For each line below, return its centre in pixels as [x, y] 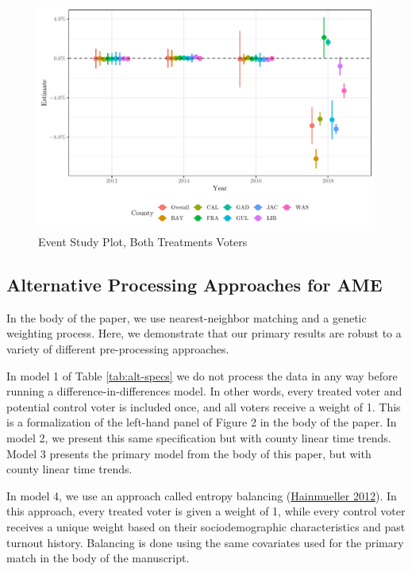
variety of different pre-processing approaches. [118, 348]
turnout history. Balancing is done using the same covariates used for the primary [205, 542]
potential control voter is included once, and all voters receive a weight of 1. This [204, 406]
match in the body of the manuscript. [98, 558]
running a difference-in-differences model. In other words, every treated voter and [204, 391]
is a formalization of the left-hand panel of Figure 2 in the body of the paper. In [202, 422]
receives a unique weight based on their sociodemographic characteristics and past [206, 526]
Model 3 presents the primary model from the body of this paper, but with [189, 453]
